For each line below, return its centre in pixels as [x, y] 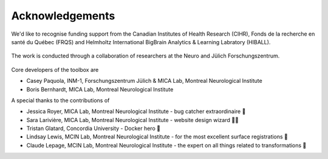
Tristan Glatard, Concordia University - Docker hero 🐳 [94, 128]
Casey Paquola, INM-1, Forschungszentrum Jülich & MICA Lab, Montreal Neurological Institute [144, 81]
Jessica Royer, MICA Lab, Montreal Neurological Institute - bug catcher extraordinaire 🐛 [136, 111]
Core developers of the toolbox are [55, 70]
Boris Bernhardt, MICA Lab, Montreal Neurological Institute [100, 89]
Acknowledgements [63, 16]
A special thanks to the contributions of [60, 100]
